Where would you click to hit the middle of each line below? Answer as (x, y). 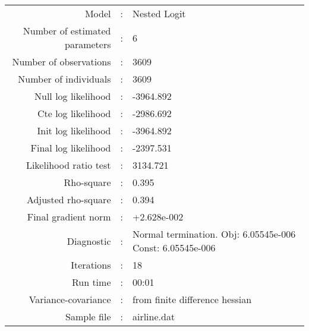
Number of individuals (64, 79)
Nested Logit (159, 13)
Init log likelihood (74, 130)
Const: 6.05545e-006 (174, 248)
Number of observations (62, 62)
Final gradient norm (69, 217)
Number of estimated (67, 31)
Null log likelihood (73, 96)
